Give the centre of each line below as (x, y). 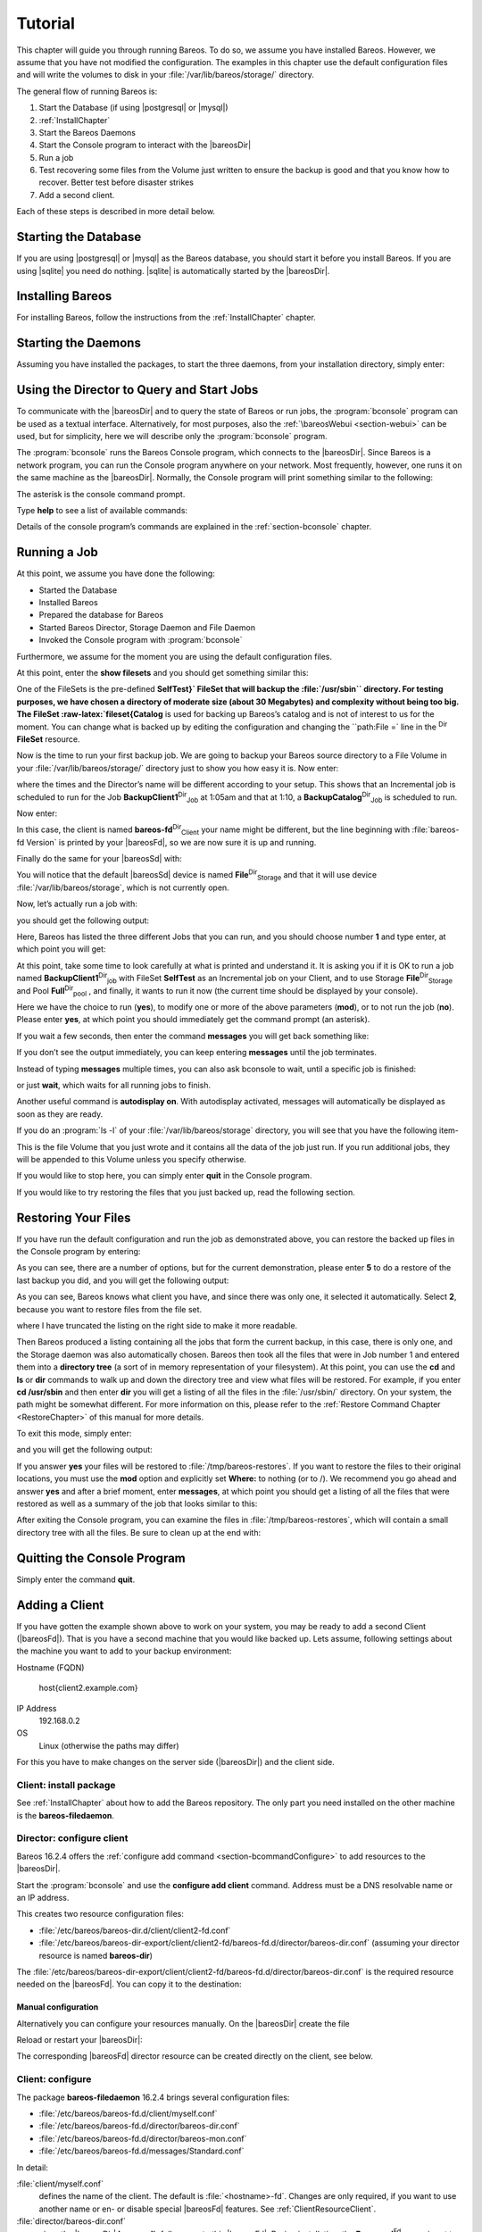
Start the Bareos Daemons (87, 132)
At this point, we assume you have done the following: (116, 574)
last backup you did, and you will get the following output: (123, 1280)
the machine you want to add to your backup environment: (124, 1651)
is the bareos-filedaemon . (66, 1815)
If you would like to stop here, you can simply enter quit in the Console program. (164, 1176)
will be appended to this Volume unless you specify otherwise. (132, 1159)
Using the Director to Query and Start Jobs (137, 390)
